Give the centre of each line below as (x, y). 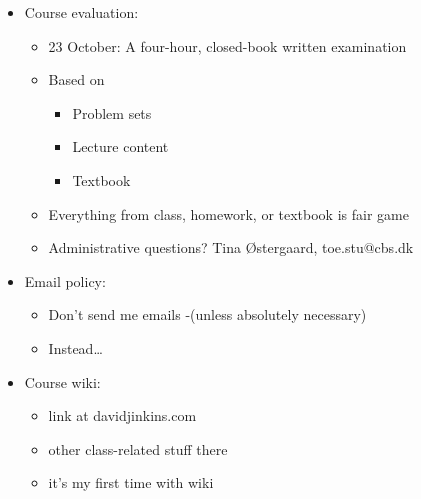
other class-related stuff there (138, 448)
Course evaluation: (81, 12)
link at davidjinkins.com (122, 415)
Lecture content (120, 146)
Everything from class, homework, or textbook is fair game (228, 213)
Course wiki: (62, 381)
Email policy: (65, 280)
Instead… (75, 347)
